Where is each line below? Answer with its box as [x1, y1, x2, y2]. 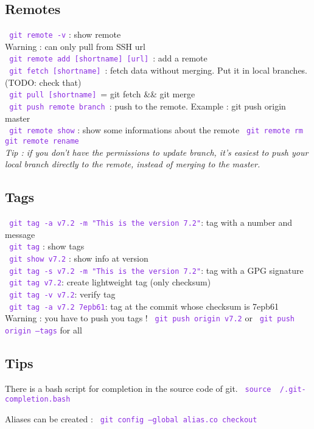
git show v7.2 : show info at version [9, 251, 148, 264]
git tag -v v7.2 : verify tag [9, 287, 116, 300]
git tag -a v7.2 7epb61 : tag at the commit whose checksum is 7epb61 [9, 299, 279, 312]
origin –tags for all [5, 323, 82, 336]
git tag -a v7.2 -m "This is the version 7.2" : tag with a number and [9, 215, 292, 228]
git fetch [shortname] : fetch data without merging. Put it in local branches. [9, 64, 308, 77]
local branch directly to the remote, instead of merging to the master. [5, 158, 260, 170]
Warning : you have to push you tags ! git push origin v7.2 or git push [5, 312, 295, 324]
